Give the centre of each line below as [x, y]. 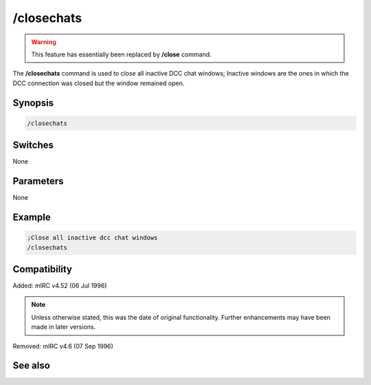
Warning [44, 42]
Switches [33, 145]
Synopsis [33, 103]
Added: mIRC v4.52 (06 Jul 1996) [60, 286]
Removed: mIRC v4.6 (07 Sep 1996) [63, 346]
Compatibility [42, 269]
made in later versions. [64, 327]
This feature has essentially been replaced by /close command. [122, 54]
